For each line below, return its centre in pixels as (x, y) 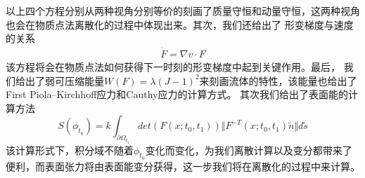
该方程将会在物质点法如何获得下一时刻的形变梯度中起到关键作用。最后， (173, 67)
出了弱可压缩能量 (64, 80)
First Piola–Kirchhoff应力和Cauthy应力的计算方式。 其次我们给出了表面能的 (177, 94)
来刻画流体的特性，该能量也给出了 (278, 80)
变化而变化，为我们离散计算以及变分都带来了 (249, 150)
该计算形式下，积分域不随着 (70, 150)
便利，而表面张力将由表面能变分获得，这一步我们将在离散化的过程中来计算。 (183, 166)
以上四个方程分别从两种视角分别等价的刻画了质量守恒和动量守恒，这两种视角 (183, 11)
